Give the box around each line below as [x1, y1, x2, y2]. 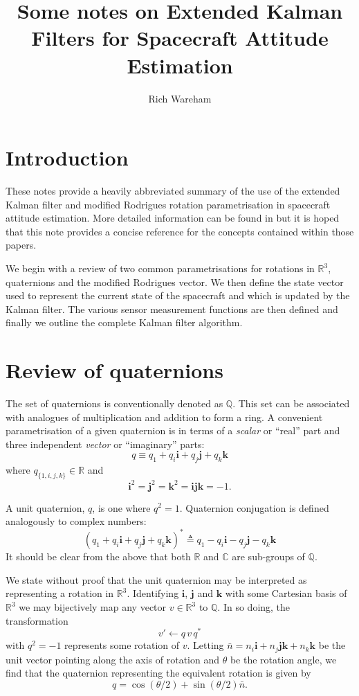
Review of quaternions [6, 356, 223, 384]
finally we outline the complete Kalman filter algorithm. [6, 315, 243, 330]
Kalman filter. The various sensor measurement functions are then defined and [6, 301, 338, 316]
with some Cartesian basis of [225, 586, 347, 600]
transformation [6, 613, 68, 627]
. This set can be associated [232, 396, 350, 411]
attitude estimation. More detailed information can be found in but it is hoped [6, 211, 340, 225]
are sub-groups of [232, 549, 305, 564]
